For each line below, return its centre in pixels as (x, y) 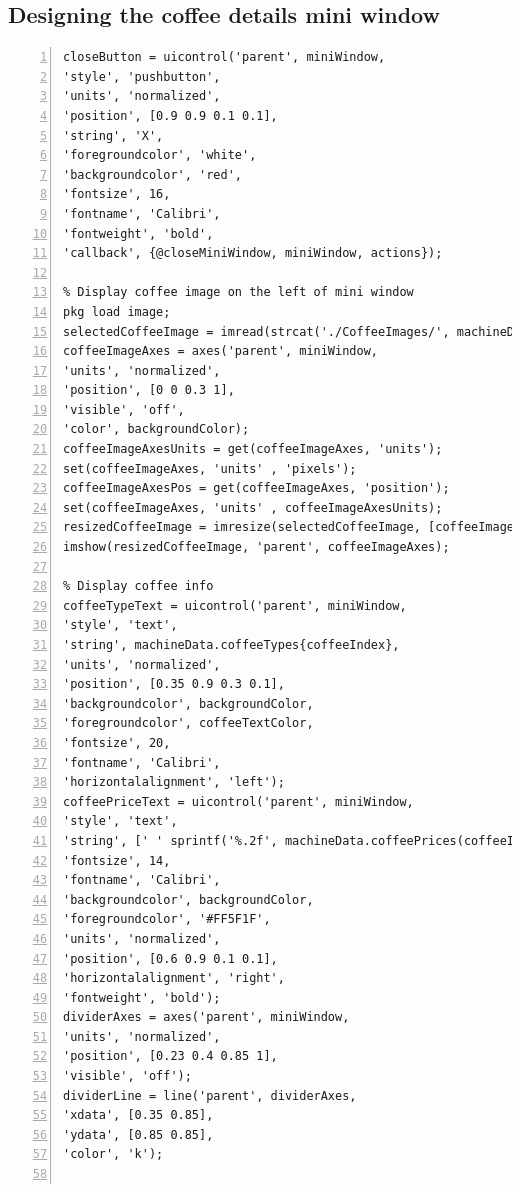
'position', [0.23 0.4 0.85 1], (170, 1056)
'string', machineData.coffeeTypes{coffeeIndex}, (231, 645)
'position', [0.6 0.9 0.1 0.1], (170, 958)
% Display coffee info (138, 586)
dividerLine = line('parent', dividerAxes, (210, 1095)
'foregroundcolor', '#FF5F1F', (167, 919)
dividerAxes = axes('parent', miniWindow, (206, 1017)
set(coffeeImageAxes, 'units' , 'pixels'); (210, 468)
